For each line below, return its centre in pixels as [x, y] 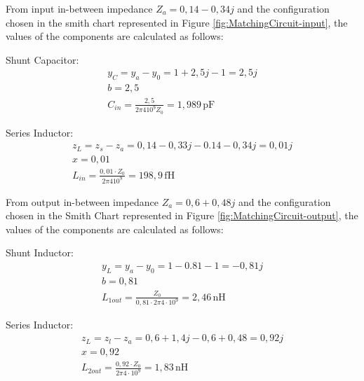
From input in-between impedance [79, 8]
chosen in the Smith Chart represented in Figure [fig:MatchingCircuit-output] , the [182, 215]
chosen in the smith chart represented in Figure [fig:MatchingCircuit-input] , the [177, 22]
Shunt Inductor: [40, 252]
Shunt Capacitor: [42, 59]
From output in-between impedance [82, 201]
